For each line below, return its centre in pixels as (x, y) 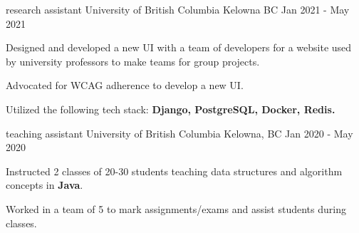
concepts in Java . (45, 185)
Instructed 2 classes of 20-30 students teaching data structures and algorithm (174, 171)
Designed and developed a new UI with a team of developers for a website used (179, 47)
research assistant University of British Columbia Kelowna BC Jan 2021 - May (178, 9)
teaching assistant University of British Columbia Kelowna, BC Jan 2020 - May (179, 133)
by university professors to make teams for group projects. (133, 61)
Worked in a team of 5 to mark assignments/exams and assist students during (176, 208)
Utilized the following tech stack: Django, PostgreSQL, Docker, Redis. (171, 109)
